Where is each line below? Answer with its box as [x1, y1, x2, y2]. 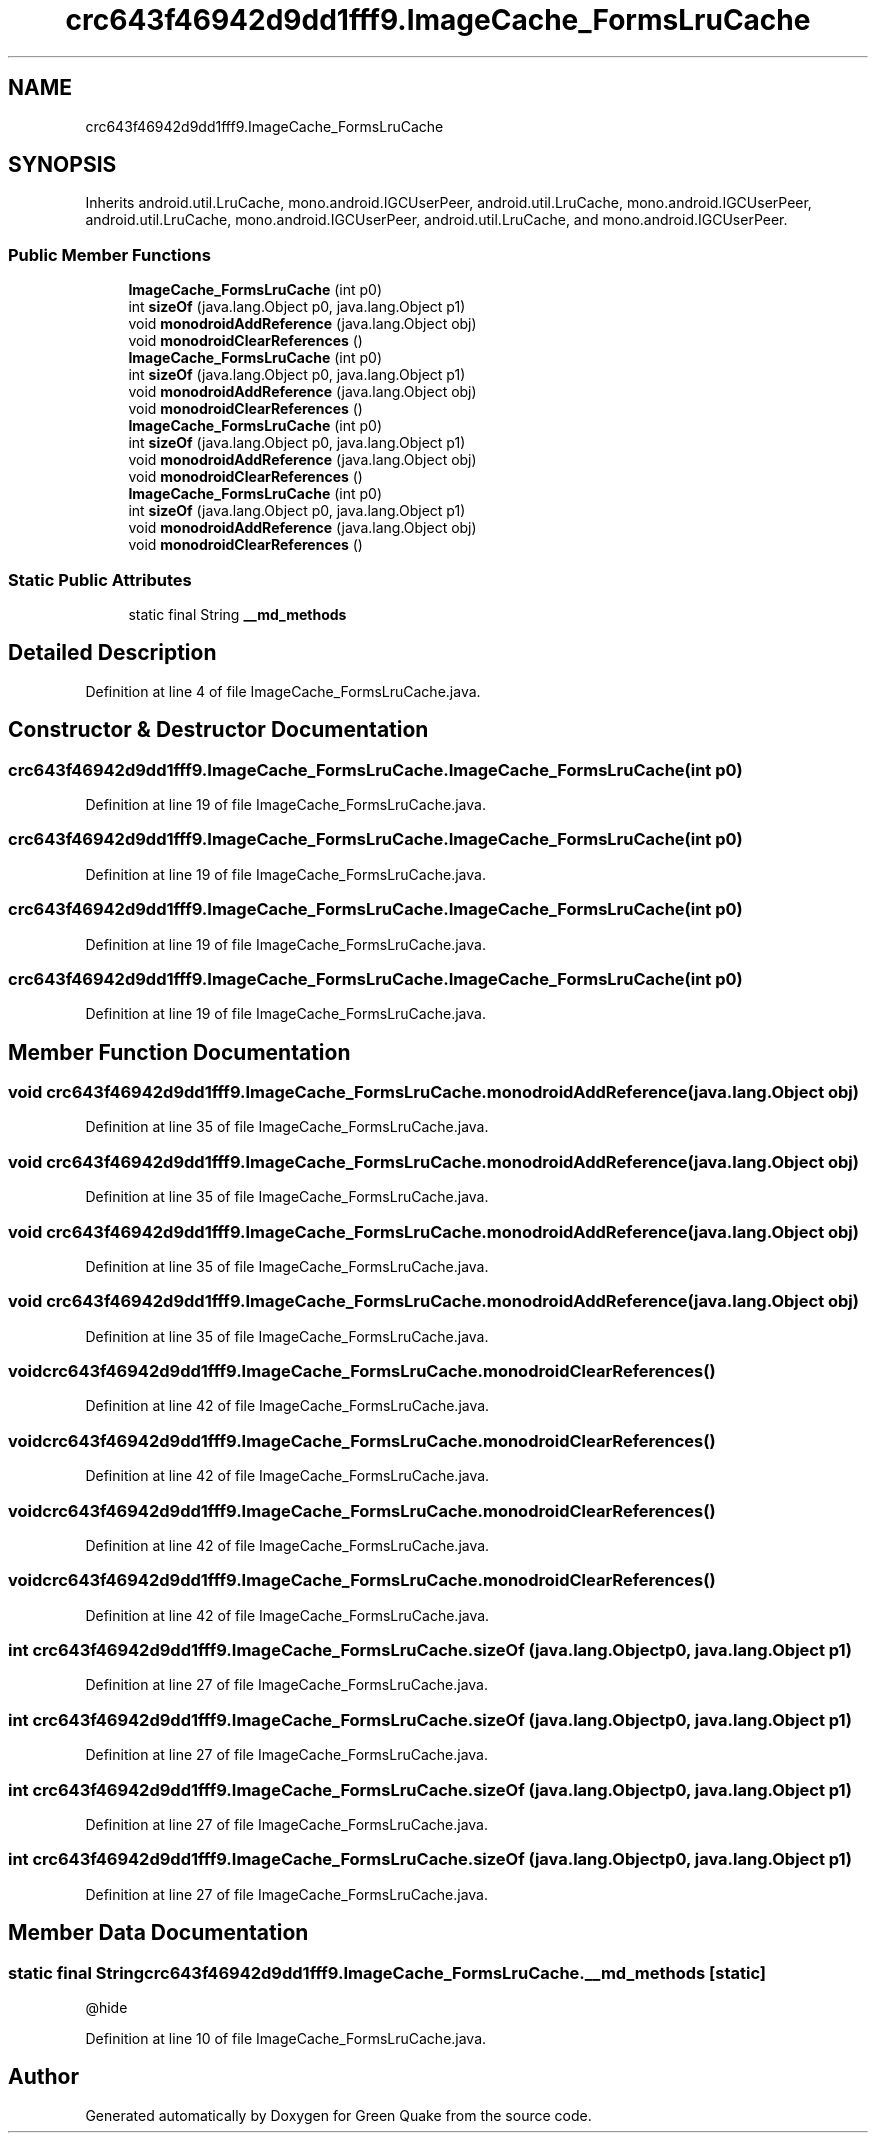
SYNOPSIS [8, 152, 117, 178]
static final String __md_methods [128, 605, 347, 623]
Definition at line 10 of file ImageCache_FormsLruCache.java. [85, 2029, 487, 2047]
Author [8, 2064, 79, 2090]
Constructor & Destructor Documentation [8, 717, 429, 743]
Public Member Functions [8, 244, 211, 265]
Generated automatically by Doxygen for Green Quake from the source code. [85, 2106, 592, 2124]
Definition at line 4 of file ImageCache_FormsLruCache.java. [85, 682, 481, 700]
